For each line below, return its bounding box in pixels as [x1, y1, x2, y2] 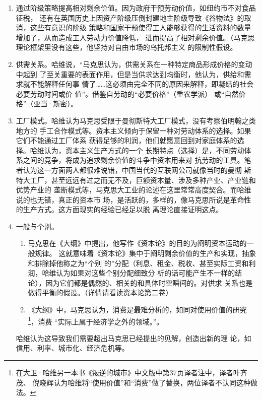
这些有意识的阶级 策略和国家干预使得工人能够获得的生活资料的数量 [30, 22, 251, 33]
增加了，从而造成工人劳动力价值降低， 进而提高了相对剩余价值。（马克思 [16, 32, 255, 42]
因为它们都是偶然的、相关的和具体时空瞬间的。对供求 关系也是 [45, 277, 253, 288]
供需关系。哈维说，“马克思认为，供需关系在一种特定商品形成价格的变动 [16, 58, 252, 69]
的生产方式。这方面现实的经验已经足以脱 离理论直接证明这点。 [16, 204, 223, 215]
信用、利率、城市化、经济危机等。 [16, 343, 129, 353]
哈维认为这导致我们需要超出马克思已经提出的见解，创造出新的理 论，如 [16, 332, 251, 343]
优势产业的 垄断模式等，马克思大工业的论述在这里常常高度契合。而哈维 [16, 184, 251, 195]
